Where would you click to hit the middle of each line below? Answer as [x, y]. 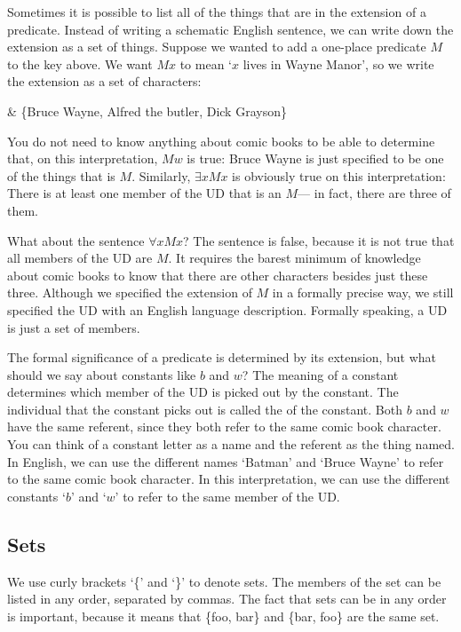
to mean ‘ [206, 63]
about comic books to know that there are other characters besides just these [218, 275]
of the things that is [61, 175]
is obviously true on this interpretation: [339, 175]
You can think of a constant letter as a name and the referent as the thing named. [231, 444]
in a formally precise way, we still [363, 292]
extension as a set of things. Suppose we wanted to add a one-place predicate [217, 47]
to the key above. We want [80, 63]
